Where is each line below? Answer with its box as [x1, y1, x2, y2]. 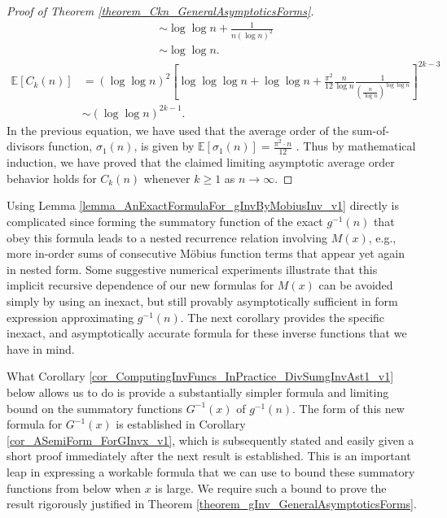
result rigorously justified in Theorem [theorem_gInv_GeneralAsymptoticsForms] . [7, 495, 417, 512]
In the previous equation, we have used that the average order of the [7, 121, 348, 138]
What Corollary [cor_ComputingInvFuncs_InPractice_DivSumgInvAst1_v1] [7, 368, 394, 385]
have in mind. [7, 340, 75, 357]
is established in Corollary [116, 416, 246, 433]
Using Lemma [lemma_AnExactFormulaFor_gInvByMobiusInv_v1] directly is [7, 197, 400, 214]
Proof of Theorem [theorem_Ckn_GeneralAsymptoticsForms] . [7, 2, 314, 19]
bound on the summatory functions [7, 399, 183, 416]
